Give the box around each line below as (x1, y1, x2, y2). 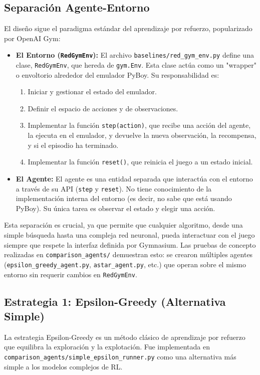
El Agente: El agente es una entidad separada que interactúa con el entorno (16, 173, 253, 183)
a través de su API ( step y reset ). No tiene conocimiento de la (16, 183, 212, 194)
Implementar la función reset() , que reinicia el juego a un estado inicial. (28, 156, 253, 167)
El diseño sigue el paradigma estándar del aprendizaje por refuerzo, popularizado (4, 23, 252, 34)
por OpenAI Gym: (4, 33, 61, 43)
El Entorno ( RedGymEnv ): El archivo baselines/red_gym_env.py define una (16, 50, 254, 60)
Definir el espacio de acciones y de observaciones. (28, 103, 178, 113)
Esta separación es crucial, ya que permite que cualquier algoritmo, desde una (4, 220, 243, 230)
